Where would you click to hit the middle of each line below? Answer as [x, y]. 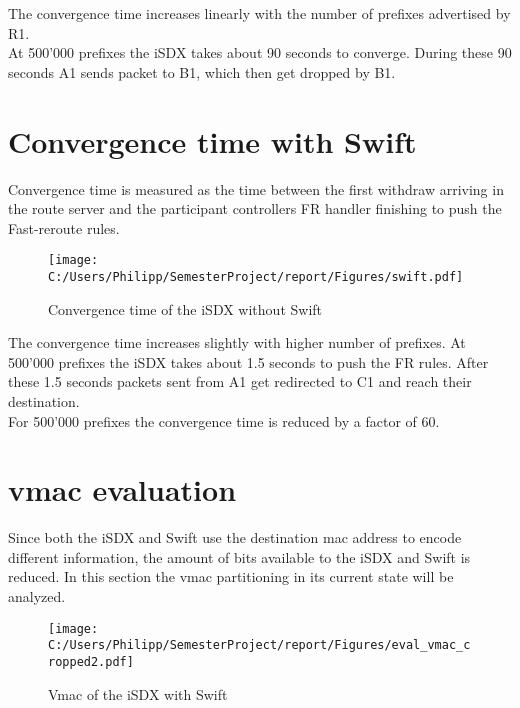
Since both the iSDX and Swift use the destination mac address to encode [235, 537]
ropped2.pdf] [91, 661]
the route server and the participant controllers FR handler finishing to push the [255, 208]
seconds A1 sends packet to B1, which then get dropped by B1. [202, 71]
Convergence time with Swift [212, 140]
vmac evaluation [122, 489]
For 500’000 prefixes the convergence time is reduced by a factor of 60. [224, 420]
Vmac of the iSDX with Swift [138, 693]
